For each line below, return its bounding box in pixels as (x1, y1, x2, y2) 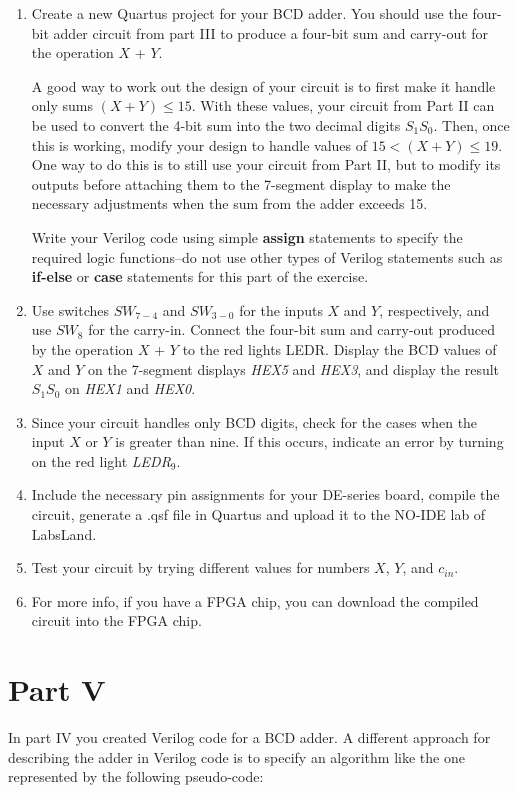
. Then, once (433, 114, 510, 135)
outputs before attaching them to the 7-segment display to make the (31, 173, 451, 194)
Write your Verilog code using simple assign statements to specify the (31, 226, 463, 247)
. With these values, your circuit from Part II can (191, 95, 495, 116)
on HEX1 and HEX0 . (65, 378, 196, 399)
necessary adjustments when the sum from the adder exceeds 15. (31, 193, 428, 214)
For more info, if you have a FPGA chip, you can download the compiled (31, 590, 479, 611)
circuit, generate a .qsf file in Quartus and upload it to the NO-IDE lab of (31, 504, 486, 525)
